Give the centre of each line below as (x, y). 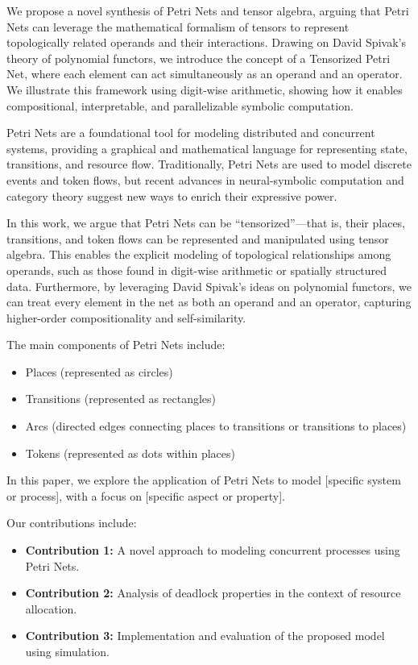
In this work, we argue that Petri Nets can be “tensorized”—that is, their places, (206, 223)
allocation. (51, 608)
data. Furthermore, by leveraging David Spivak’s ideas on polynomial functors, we (209, 286)
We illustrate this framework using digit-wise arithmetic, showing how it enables (205, 89)
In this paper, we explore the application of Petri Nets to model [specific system (204, 480)
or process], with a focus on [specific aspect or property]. (146, 495)
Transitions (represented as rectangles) (120, 399)
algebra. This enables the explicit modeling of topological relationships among (199, 254)
